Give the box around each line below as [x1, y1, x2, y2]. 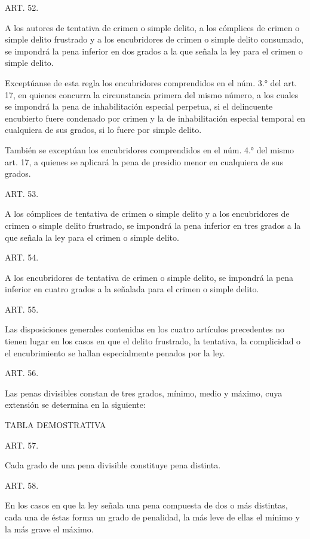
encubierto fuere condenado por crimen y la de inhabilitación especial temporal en [5, 111, 306, 124]
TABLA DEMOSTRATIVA [5, 419, 106, 431]
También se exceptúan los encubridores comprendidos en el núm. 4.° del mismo [5, 143, 294, 156]
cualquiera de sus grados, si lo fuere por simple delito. [5, 123, 202, 136]
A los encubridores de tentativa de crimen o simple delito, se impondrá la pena [5, 271, 294, 283]
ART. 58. [5, 479, 39, 491]
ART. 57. [5, 438, 39, 451]
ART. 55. [5, 302, 39, 315]
